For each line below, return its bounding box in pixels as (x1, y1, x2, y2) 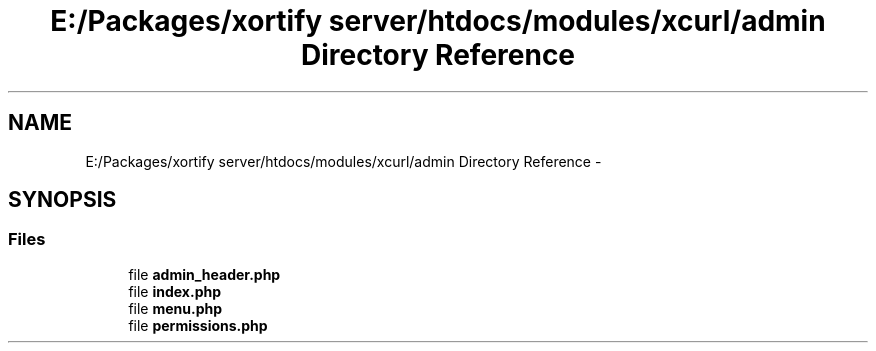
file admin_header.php (128, 265, 281, 283)
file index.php (128, 282, 222, 300)
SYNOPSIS (8, 187, 117, 213)
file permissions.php (128, 316, 268, 334)
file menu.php (128, 299, 223, 317)
